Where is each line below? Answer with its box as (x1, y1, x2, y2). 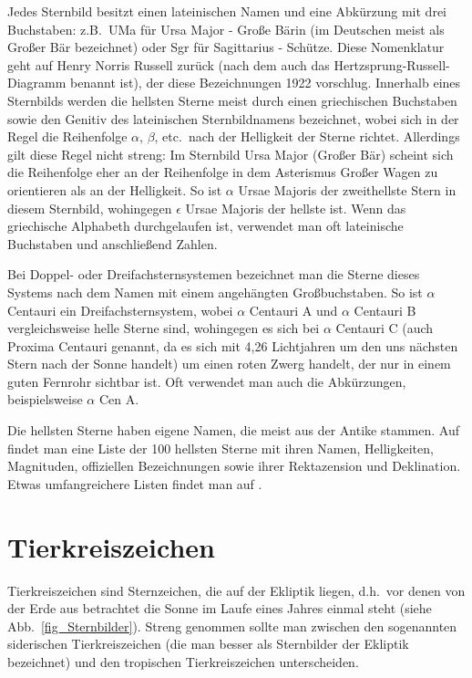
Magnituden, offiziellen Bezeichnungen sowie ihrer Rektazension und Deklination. (7, 456, 461, 475)
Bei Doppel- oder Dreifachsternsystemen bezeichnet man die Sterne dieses (7, 265, 420, 284)
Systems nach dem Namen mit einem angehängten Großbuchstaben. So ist (7, 282, 423, 301)
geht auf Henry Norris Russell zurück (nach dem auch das (7, 55, 330, 74)
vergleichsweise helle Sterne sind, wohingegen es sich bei (7, 318, 320, 338)
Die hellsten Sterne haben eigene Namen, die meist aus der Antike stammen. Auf (7, 421, 459, 440)
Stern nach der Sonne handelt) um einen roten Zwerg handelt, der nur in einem (7, 354, 451, 373)
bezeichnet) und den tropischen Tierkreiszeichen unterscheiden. (7, 652, 359, 671)
